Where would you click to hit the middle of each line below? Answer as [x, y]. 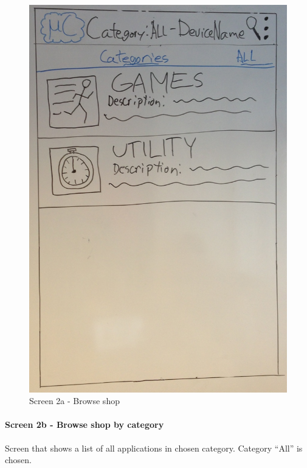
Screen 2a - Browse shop [74, 401]
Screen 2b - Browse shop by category [85, 424]
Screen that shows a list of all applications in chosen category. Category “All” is [154, 448]
